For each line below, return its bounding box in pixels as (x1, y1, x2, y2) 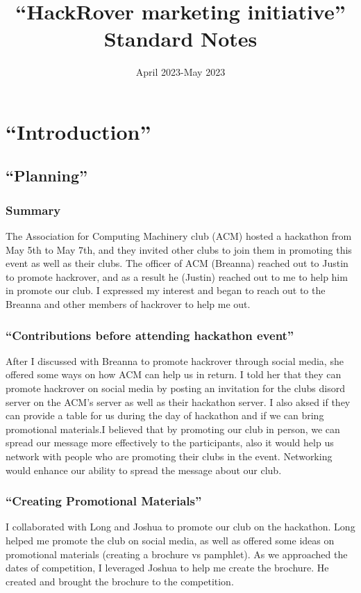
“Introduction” (6, 117, 151, 145)
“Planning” (6, 165, 87, 186)
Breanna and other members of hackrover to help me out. (6, 297, 251, 311)
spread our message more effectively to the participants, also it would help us (6, 435, 334, 450)
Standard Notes (103, 24, 258, 53)
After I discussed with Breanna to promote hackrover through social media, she (6, 353, 344, 368)
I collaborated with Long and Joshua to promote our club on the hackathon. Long (6, 519, 355, 534)
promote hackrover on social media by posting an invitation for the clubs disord (6, 381, 345, 396)
